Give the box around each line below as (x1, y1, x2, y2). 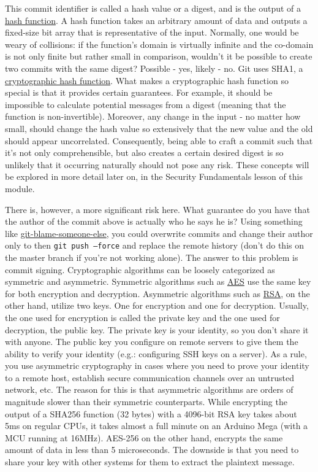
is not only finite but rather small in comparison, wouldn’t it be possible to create (5, 50, 312, 63)
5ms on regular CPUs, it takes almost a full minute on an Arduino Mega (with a (5, 419, 308, 432)
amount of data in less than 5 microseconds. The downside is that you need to (5, 443, 299, 456)
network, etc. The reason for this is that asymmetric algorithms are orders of (5, 383, 293, 396)
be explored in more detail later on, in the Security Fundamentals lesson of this (5, 170, 303, 183)
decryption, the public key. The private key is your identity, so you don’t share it (5, 323, 309, 336)
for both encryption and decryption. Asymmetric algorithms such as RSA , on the (5, 287, 310, 300)
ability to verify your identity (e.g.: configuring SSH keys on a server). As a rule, (5, 347, 307, 360)
